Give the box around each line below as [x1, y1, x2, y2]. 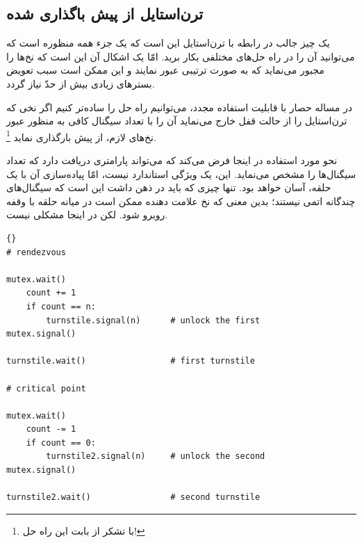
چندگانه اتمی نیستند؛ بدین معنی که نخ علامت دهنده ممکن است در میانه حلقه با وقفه [6, 193, 356, 208]
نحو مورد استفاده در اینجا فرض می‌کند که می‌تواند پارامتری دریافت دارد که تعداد [6, 153, 338, 168]
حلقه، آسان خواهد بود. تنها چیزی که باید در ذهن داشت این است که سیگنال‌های [6, 180, 331, 195]
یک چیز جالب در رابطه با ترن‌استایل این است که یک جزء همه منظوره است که [6, 35, 330, 50]
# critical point [6, 383, 86, 394]
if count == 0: [26, 437, 96, 448]
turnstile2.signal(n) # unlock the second [46, 451, 265, 462]
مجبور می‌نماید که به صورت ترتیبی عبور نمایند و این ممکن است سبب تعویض [6, 63, 324, 77]
